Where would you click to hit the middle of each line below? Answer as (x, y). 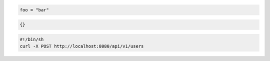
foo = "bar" (34, 10)
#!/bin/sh (32, 39)
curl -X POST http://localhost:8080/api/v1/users (82, 46)
